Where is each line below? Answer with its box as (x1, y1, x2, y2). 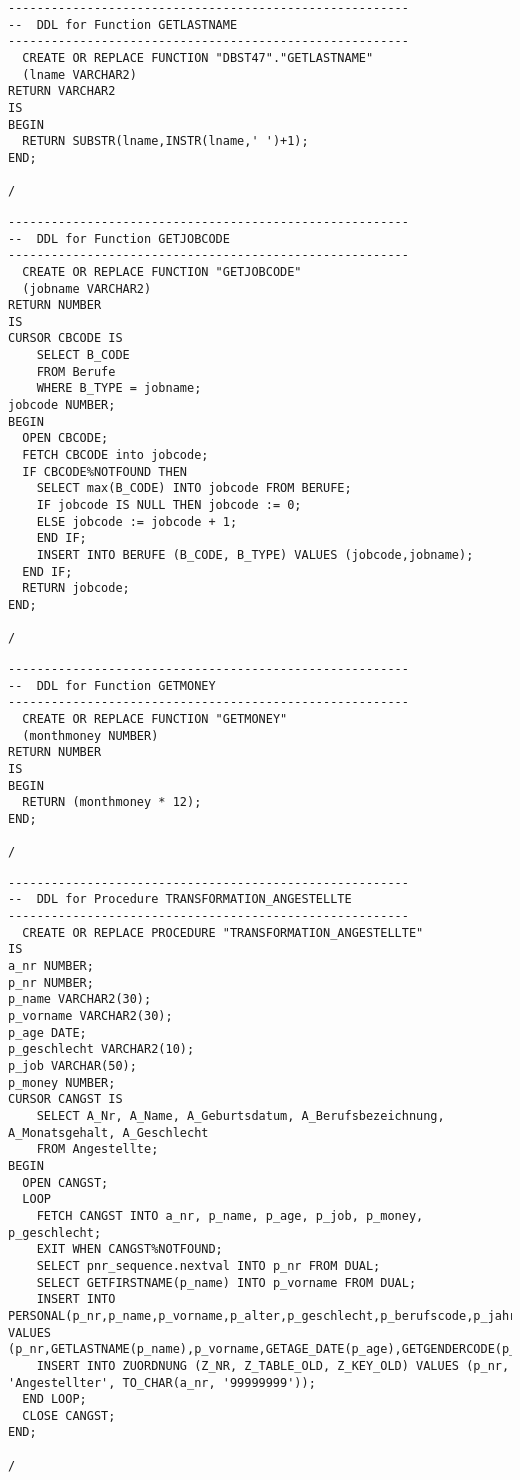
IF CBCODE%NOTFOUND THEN (22, 464, 187, 479)
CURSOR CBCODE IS (8, 331, 123, 346)
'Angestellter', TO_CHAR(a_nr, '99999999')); (8, 1375, 316, 1390)
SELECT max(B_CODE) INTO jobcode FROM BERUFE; (36, 481, 352, 496)
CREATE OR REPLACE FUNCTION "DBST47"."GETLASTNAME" (22, 50, 374, 65)
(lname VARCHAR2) (22, 67, 137, 82)
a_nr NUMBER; (8, 959, 94, 974)
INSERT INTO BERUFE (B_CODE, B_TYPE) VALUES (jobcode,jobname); (36, 548, 474, 562)
